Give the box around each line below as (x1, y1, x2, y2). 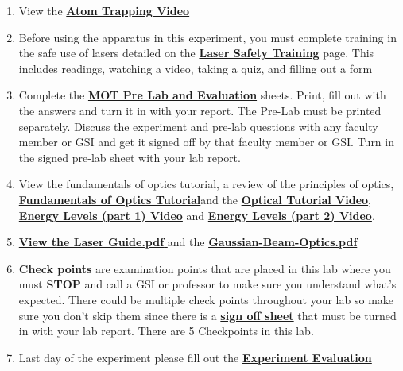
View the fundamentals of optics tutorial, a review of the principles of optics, (18, 176, 394, 192)
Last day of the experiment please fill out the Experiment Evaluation (18, 349, 372, 365)
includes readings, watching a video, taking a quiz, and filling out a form (18, 60, 373, 76)
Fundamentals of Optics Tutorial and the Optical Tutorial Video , (18, 191, 371, 207)
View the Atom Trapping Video (18, 2, 190, 18)
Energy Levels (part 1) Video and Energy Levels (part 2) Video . (18, 207, 375, 223)
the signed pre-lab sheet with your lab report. (18, 149, 241, 165)
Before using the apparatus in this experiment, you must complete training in (18, 29, 397, 45)
